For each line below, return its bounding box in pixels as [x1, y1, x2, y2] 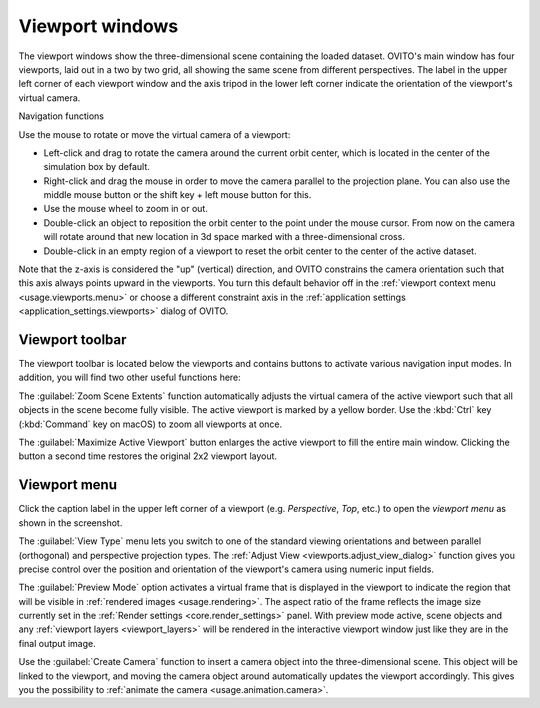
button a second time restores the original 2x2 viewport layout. [18, 450, 278, 462]
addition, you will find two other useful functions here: [18, 371, 242, 384]
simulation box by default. [43, 161, 150, 173]
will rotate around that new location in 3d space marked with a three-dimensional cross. [43, 231, 405, 243]
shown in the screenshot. [18, 516, 123, 529]
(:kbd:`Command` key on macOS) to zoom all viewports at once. [18, 418, 283, 430]
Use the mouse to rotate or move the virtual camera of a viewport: [18, 128, 291, 140]
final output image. [18, 637, 96, 649]
